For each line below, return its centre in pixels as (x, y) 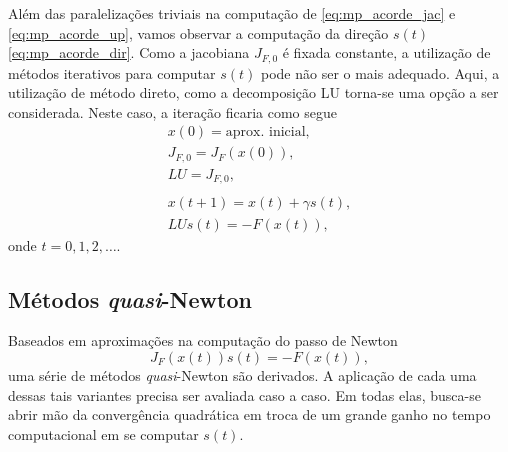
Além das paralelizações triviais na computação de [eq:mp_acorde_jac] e (232, 13)
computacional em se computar (103, 433)
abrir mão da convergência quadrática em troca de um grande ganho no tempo (249, 414)
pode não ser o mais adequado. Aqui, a (380, 72)
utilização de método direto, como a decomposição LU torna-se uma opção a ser (253, 92)
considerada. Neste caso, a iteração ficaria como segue (172, 111)
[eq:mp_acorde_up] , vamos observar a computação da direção (198, 32)
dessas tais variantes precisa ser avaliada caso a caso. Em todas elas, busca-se (244, 394)
